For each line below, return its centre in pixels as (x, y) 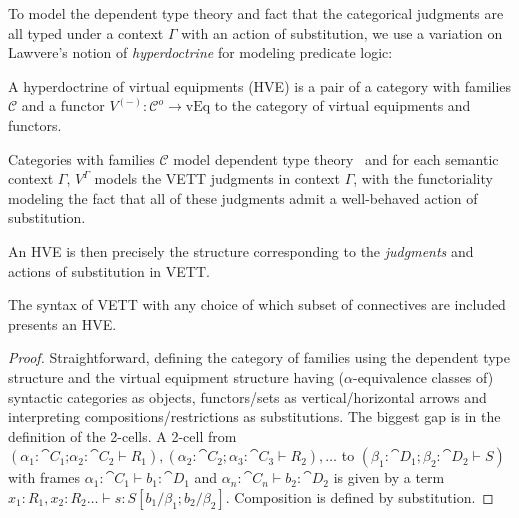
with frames (44, 477)
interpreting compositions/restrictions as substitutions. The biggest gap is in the (254, 416)
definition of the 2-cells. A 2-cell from (122, 435)
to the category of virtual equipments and (342, 105)
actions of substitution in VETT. (109, 270)
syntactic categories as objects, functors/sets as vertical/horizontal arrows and (247, 396)
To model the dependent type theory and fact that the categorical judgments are (256, 13)
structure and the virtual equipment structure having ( (176, 376)
